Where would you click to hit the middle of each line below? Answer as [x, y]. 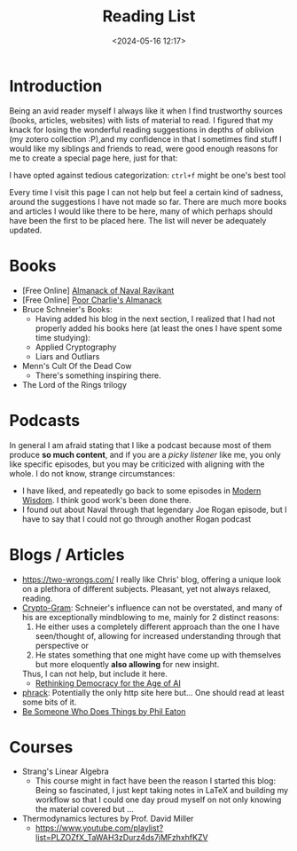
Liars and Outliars [67, 356]
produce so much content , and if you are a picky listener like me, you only [145, 454]
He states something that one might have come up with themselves [158, 655]
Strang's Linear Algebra [65, 772]
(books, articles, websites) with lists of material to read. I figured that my [141, 120]
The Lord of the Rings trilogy [74, 384]
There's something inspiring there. [98, 375]
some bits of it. [49, 702]
